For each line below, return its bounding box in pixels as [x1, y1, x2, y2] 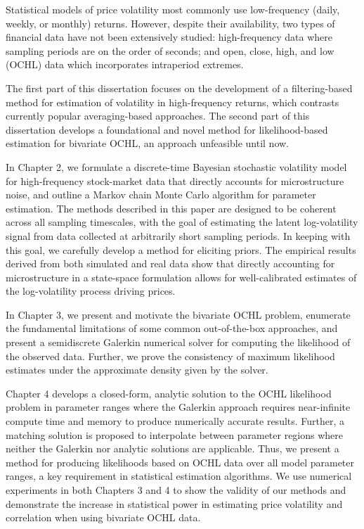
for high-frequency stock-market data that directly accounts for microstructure [6, 173, 344, 188]
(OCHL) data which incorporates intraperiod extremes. [6, 57, 244, 72]
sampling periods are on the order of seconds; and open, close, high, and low [6, 43, 334, 58]
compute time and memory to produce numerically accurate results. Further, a [6, 414, 345, 428]
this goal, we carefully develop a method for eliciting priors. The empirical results [6, 242, 356, 257]
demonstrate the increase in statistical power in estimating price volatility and [6, 496, 343, 511]
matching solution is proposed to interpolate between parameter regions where [6, 427, 344, 442]
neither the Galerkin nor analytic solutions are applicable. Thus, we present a [6, 441, 339, 456]
